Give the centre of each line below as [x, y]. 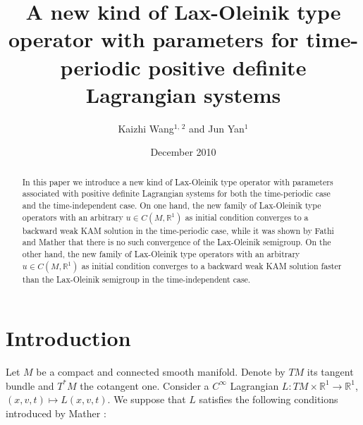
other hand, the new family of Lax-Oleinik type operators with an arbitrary [161, 253]
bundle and [30, 385]
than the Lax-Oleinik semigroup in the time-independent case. [136, 279]
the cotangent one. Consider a [144, 385]
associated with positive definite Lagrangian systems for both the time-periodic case [176, 193]
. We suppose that [147, 399]
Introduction [68, 338]
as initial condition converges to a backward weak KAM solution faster [211, 265]
